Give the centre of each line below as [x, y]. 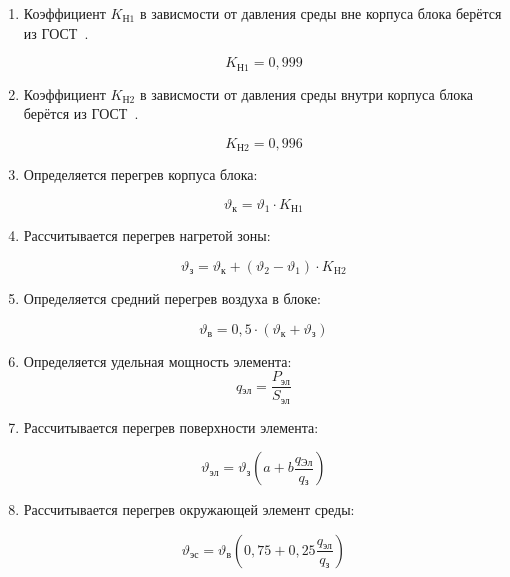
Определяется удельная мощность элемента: [157, 360]
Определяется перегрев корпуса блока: [140, 174]
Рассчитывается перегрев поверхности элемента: [171, 426]
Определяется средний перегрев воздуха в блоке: [172, 297]
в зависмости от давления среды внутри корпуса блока [306, 93]
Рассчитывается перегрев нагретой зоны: [147, 235]
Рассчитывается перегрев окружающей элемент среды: [189, 509]
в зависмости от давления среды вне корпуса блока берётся [320, 13]
